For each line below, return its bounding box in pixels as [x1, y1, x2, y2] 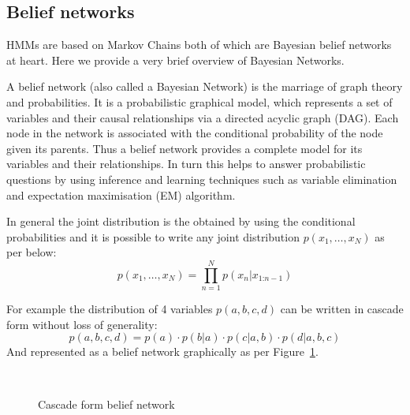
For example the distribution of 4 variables [6, 301, 213, 317]
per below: [6, 244, 57, 260]
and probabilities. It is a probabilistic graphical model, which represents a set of [6, 93, 393, 110]
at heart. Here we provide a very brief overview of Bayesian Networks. [6, 51, 345, 68]
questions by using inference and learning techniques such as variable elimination [6, 170, 397, 187]
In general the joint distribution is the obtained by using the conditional [6, 213, 356, 230]
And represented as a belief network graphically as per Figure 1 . [6, 343, 319, 360]
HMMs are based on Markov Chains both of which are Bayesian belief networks [6, 36, 392, 53]
